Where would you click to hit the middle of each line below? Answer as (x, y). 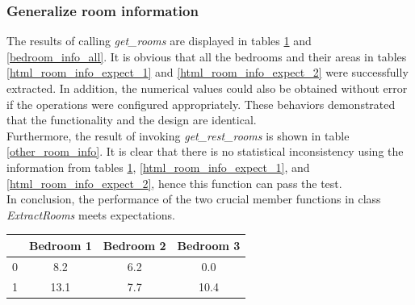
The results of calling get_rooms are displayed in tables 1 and (159, 41)
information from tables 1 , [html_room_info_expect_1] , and (158, 167)
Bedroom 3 (209, 245)
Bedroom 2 (134, 245)
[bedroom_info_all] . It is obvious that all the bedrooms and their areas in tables (207, 56)
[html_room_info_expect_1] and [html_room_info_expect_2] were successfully (207, 72)
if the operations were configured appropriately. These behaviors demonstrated (201, 104)
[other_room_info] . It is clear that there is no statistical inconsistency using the (205, 151)
